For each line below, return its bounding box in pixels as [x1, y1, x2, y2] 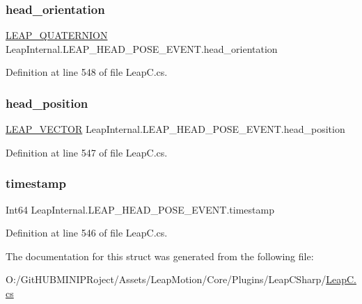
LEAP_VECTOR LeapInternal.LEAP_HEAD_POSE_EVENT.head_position [6, 122, 345, 136]
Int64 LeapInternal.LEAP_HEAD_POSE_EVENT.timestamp [6, 202, 274, 216]
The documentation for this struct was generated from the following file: [6, 248, 314, 263]
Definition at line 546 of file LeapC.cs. [6, 225, 168, 240]
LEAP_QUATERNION [6, 28, 108, 42]
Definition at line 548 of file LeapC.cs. [6, 65, 168, 79]
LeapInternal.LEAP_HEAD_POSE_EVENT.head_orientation [6, 41, 278, 56]
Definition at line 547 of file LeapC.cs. [6, 145, 168, 159]
